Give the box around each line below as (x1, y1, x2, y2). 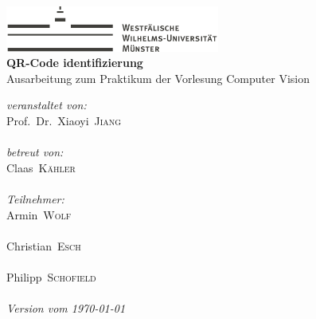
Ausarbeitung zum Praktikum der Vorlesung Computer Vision (6, 69, 310, 86)
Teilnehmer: (6, 191, 64, 207)
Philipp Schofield (6, 269, 96, 285)
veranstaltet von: (6, 96, 87, 113)
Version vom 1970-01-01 (6, 300, 126, 317)
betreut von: (6, 144, 64, 160)
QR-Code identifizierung (6, 54, 143, 71)
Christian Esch (6, 237, 81, 254)
